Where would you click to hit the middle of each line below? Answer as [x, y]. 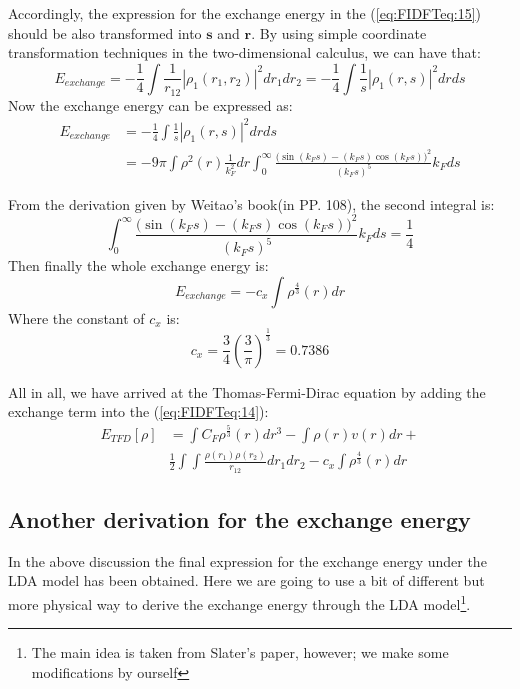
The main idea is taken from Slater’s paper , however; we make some [240, 652]
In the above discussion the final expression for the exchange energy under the [247, 560]
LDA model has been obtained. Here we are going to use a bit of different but [246, 580]
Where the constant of [76, 317]
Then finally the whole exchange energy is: [138, 265]
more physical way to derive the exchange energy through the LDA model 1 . [239, 602]
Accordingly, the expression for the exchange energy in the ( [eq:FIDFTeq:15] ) [245, 13]
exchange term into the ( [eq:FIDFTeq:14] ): [138, 411]
